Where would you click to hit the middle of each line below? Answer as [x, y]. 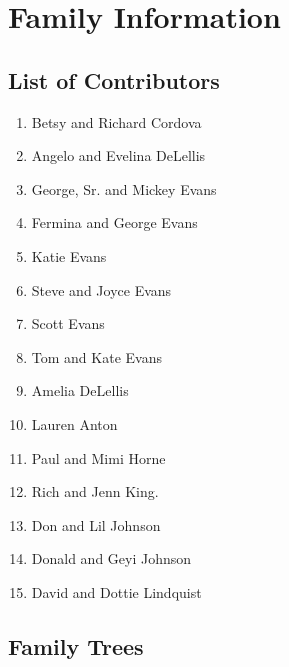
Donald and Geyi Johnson [111, 558]
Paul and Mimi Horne [98, 457]
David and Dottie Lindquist [116, 591]
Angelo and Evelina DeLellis [118, 155]
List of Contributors [114, 79]
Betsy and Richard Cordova [116, 121]
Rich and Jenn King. [95, 491]
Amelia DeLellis [80, 390]
